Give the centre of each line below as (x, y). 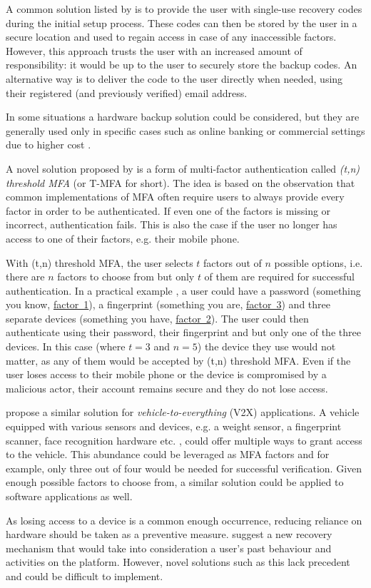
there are (25, 277)
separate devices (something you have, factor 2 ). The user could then (157, 318)
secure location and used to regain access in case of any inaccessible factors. (171, 37)
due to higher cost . (49, 145)
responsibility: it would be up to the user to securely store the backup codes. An (182, 65)
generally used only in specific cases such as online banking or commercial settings (185, 130)
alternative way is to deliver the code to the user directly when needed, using (174, 78)
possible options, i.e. (319, 262)
